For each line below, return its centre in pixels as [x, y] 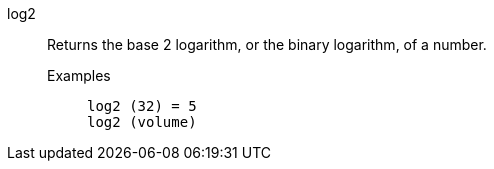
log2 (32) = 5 [142, 106]
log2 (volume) [142, 122]
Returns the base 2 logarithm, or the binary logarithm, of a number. [267, 44]
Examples [79, 75]
